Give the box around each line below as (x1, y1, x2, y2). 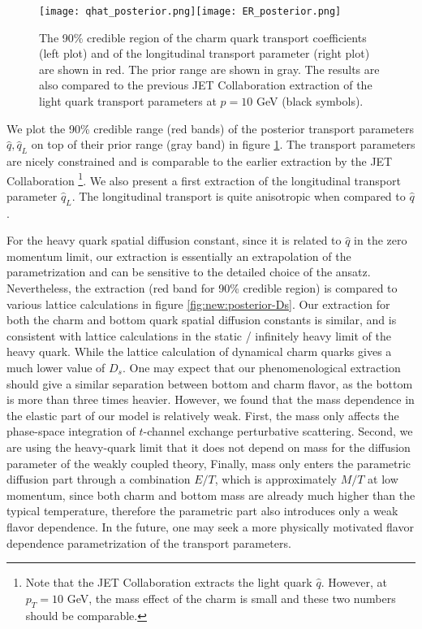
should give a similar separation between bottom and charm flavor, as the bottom (6, 375, 413, 392)
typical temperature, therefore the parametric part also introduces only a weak (6, 502, 398, 519)
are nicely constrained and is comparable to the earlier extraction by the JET (6, 153, 393, 170)
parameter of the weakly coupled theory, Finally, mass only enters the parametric (6, 454, 411, 471)
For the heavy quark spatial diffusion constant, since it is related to (6, 232, 342, 249)
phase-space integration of (6, 423, 136, 440)
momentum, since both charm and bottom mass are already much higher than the (6, 486, 416, 503)
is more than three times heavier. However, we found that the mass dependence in (6, 391, 415, 408)
